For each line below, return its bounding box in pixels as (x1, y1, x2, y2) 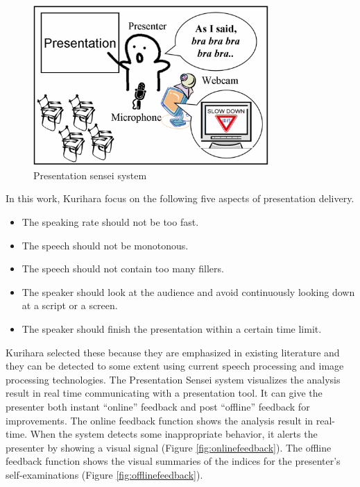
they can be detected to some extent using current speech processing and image (6, 358, 344, 373)
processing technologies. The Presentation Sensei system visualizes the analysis (6, 372, 341, 386)
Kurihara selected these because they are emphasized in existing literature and (6, 345, 340, 359)
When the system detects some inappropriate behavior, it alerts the (30, 427, 318, 441)
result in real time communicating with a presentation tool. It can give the (6, 386, 323, 400)
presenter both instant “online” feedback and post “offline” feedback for (6, 399, 310, 413)
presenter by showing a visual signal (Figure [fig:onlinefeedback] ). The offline (6, 440, 332, 454)
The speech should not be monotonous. (22, 238, 189, 252)
